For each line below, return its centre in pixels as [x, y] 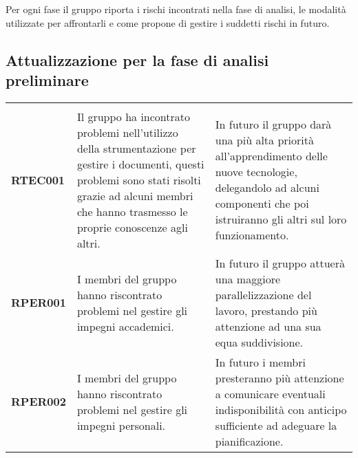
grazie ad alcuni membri [135, 195]
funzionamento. [252, 235]
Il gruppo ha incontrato [134, 116]
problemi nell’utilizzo [127, 132]
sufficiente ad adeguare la [276, 425]
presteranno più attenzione [280, 378]
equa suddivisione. [259, 342]
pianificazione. [249, 441]
